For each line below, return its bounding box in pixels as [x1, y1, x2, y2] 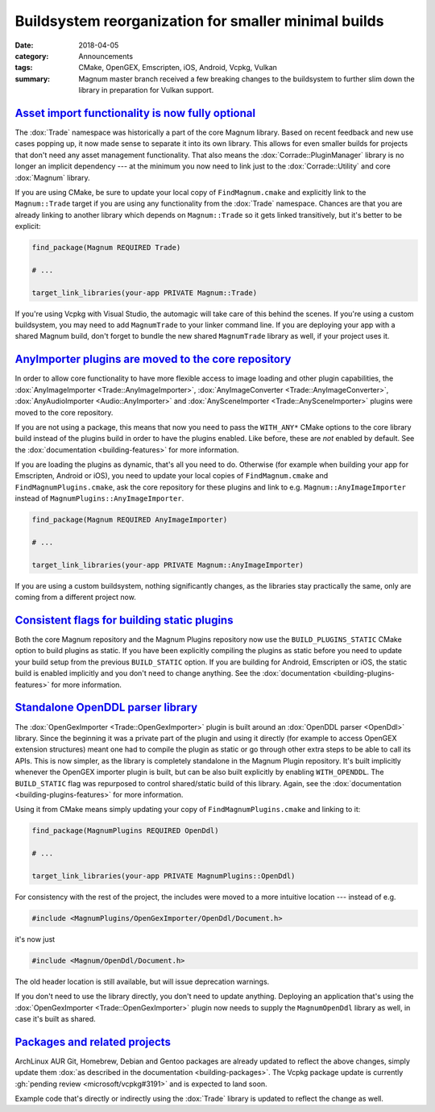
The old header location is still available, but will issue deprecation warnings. [14, 977, 270, 986]
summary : [14, 73, 51, 84]
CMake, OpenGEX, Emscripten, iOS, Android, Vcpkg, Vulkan [78, 63, 278, 73]
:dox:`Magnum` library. [14, 173, 90, 182]
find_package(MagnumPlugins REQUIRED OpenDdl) [31, 827, 219, 835]
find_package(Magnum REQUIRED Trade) [31, 243, 181, 252]
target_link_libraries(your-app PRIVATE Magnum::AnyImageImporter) [31, 560, 304, 569]
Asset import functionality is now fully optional [14, 106, 256, 120]
